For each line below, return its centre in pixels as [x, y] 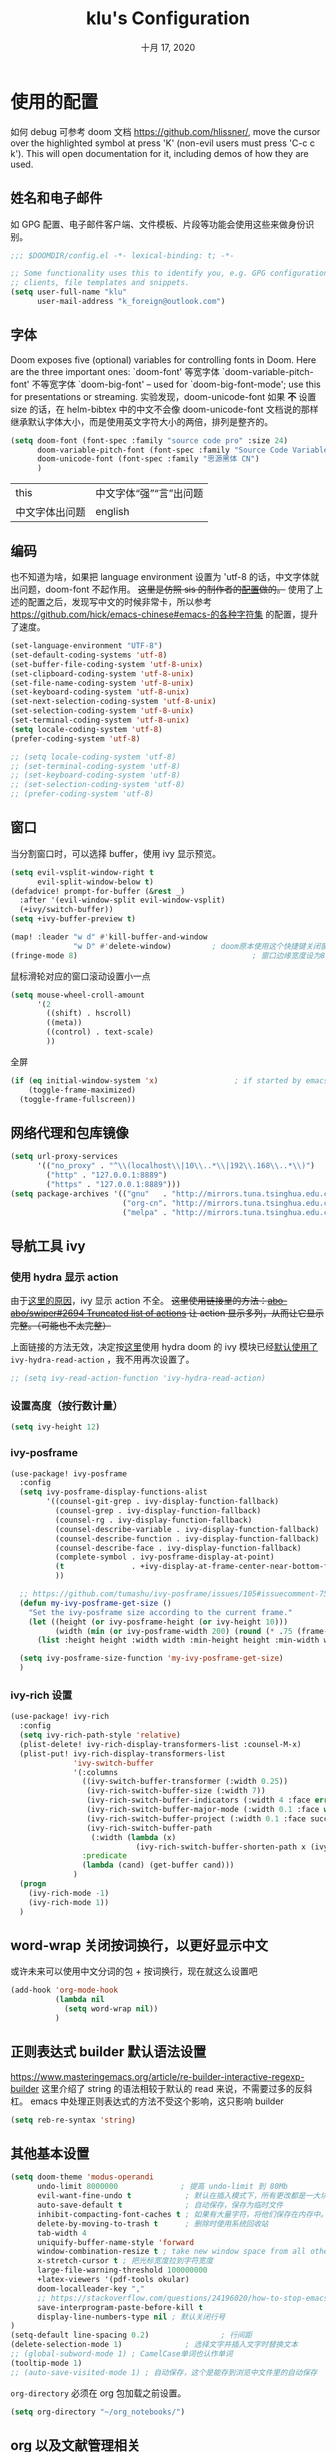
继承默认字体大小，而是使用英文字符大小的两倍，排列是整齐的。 [141, 421]
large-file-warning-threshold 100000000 [122, 2270]
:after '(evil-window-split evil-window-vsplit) [122, 900]
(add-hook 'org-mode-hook [64, 1990]
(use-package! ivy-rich [60, 1717]
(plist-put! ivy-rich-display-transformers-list [122, 1753]
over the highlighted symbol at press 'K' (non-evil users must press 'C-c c [162, 143]
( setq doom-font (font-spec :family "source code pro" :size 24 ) [149, 440]
